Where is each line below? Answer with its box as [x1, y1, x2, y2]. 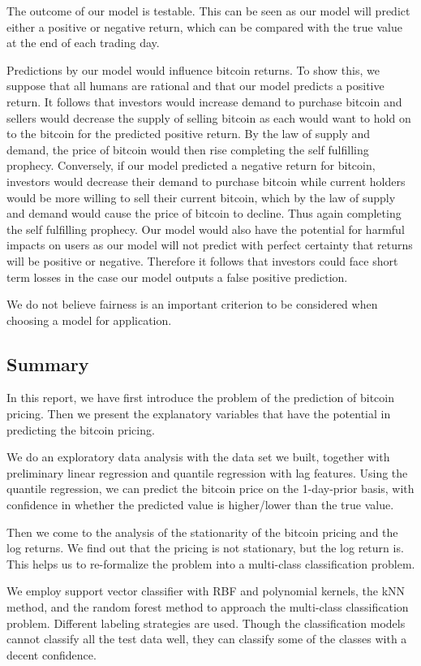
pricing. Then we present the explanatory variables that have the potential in [6, 405, 391, 422]
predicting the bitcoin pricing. [6, 421, 155, 438]
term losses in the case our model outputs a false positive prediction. [6, 268, 348, 285]
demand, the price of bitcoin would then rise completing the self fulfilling [6, 141, 369, 158]
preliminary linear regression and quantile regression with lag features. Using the [6, 464, 408, 481]
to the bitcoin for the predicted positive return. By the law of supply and [6, 125, 371, 142]
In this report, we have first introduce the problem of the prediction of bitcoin [6, 389, 394, 406]
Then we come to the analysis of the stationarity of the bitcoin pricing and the [6, 523, 398, 540]
